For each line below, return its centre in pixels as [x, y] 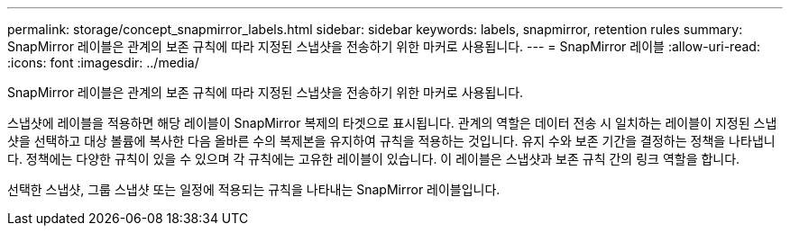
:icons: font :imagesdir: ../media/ [103, 63]
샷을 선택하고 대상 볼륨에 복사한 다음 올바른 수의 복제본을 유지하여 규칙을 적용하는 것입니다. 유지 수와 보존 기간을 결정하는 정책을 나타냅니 [391, 141]
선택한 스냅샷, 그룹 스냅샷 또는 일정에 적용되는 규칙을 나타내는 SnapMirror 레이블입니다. [254, 189]
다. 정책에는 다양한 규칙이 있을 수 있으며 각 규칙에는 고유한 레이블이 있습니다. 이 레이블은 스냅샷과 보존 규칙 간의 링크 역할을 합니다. [374, 159]
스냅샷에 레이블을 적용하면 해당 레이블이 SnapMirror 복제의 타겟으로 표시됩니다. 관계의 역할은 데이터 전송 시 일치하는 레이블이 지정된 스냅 [392, 123]
